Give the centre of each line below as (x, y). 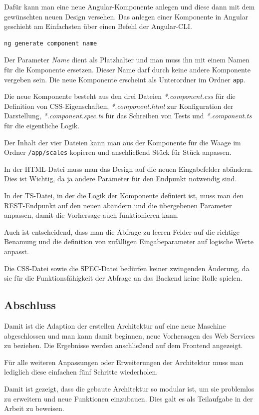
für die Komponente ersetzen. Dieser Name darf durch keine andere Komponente (128, 69)
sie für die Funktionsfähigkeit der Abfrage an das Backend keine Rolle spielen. (123, 278)
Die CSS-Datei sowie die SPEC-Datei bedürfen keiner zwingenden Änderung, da (127, 268)
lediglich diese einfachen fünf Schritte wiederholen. (81, 372)
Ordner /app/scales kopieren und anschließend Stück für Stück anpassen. (118, 152)
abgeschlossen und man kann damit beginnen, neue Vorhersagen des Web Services (129, 335)
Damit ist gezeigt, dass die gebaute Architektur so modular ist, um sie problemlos (129, 388)
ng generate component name (51, 43)
